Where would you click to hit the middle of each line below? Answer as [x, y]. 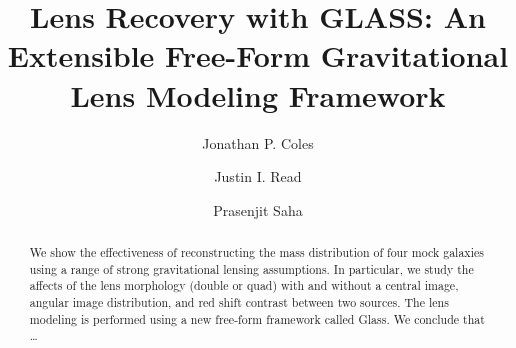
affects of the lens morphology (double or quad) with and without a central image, [244, 285]
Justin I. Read [258, 176]
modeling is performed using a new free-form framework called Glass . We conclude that [257, 318]
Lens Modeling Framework [258, 94]
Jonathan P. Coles [258, 142]
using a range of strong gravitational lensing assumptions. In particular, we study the [251, 268]
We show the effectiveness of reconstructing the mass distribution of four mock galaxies [256, 252]
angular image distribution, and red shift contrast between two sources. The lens [239, 302]
